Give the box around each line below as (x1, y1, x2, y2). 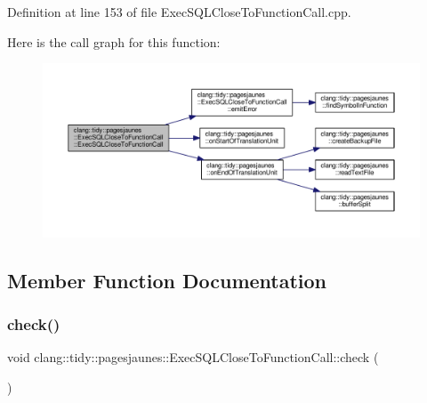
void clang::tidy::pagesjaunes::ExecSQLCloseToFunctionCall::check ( (7, 348, 379, 367)
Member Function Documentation (7, 266, 327, 294)
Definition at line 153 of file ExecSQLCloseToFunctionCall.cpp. (7, 3, 351, 20)
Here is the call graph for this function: (7, 32, 221, 51)
